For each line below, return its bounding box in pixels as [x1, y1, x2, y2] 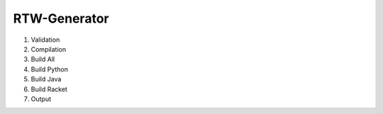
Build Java [30, 75, 62, 84]
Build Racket [30, 85, 67, 93]
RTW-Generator [13, 11, 109, 26]
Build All [30, 55, 55, 64]
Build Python [30, 64, 69, 74]
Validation [30, 35, 60, 44]
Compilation [30, 45, 67, 53]
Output [30, 94, 51, 103]
